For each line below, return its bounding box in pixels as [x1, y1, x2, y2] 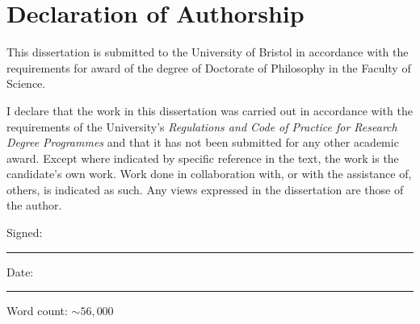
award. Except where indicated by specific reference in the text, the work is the [6, 149, 399, 166]
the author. [6, 197, 62, 214]
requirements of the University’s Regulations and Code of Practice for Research [6, 118, 397, 135]
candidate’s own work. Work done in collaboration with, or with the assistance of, [6, 165, 412, 182]
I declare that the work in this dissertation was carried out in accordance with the [6, 102, 413, 118]
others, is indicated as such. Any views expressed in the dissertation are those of [6, 181, 404, 197]
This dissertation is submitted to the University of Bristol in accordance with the [6, 44, 409, 60]
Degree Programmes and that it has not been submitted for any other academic [6, 134, 399, 151]
